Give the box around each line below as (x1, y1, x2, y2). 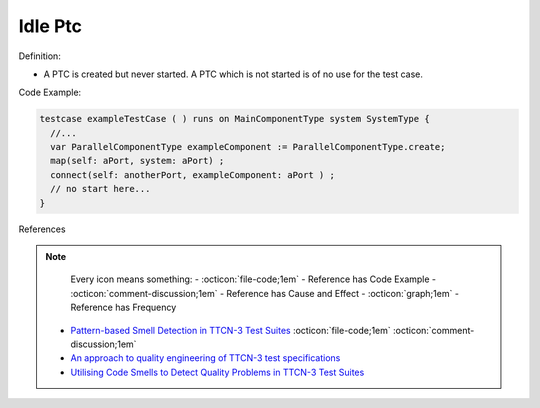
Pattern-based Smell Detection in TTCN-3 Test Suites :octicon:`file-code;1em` (70, 324, 392, 336)
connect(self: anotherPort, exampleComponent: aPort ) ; (50, 169, 335, 180)
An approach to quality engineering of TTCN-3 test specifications (70, 352, 341, 364)
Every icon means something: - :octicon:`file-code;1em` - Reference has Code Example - (70, 273, 437, 285)
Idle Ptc (18, 15, 83, 37)
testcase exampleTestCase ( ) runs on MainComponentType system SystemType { (39, 113, 430, 125)
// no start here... (50, 183, 151, 195)
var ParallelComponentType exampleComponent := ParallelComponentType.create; (50, 141, 446, 153)
